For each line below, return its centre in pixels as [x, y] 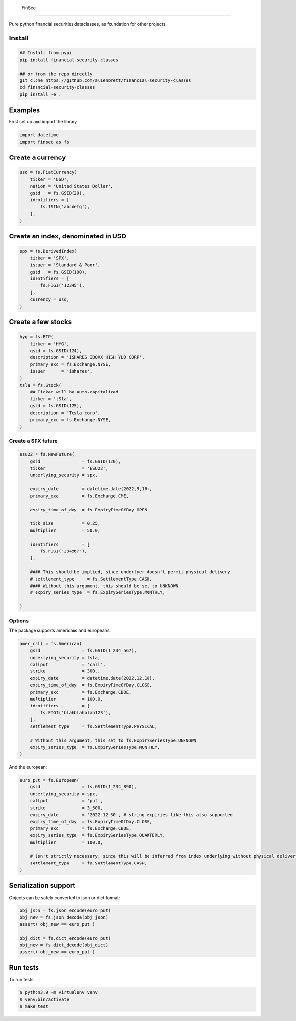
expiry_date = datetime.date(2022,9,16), [91, 489]
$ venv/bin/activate [44, 999]
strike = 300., [65, 671]
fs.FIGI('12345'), [62, 286]
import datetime [39, 135]
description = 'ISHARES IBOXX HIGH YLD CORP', [87, 357]
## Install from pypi [46, 53]
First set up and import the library [43, 122]
